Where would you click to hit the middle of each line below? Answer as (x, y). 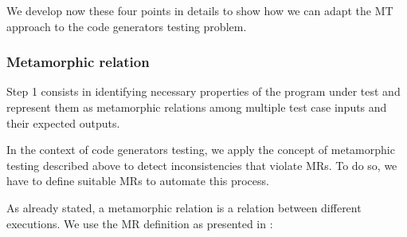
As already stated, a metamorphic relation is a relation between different (184, 207)
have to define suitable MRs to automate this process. (138, 181)
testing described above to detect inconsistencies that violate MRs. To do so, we (202, 165)
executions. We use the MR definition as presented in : (140, 223)
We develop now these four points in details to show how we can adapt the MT (200, 10)
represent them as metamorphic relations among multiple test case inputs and (197, 107)
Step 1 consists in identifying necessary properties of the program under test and (203, 91)
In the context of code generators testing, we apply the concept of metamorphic (201, 150)
